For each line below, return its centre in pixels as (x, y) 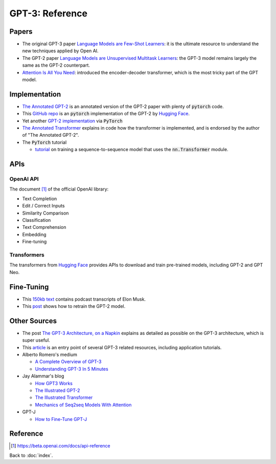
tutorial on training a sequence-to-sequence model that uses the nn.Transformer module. (132, 150)
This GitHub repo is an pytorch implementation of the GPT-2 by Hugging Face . (106, 114)
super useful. (36, 340)
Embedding (34, 234)
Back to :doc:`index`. (31, 455)
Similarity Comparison (45, 213)
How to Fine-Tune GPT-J (61, 419)
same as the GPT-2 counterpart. (56, 65)
